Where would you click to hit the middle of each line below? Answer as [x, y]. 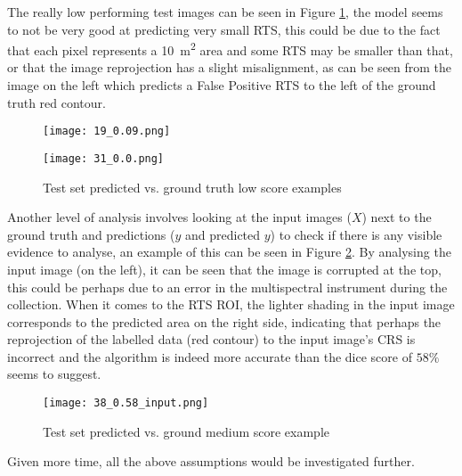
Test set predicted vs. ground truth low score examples [192, 187]
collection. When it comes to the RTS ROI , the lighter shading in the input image [231, 304]
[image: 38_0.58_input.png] [126, 403]
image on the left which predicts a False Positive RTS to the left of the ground [222, 85]
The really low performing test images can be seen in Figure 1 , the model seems [225, 12]
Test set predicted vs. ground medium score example [186, 431]
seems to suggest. [54, 374]
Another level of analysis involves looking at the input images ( [179, 217]
